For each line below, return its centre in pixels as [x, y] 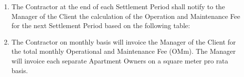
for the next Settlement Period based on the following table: [101, 25]
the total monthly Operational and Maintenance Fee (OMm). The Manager [123, 51]
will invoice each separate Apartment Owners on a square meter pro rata [120, 60]
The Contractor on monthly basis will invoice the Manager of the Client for [124, 41]
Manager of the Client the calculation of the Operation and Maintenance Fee [126, 16]
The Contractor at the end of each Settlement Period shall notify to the [118, 6]
